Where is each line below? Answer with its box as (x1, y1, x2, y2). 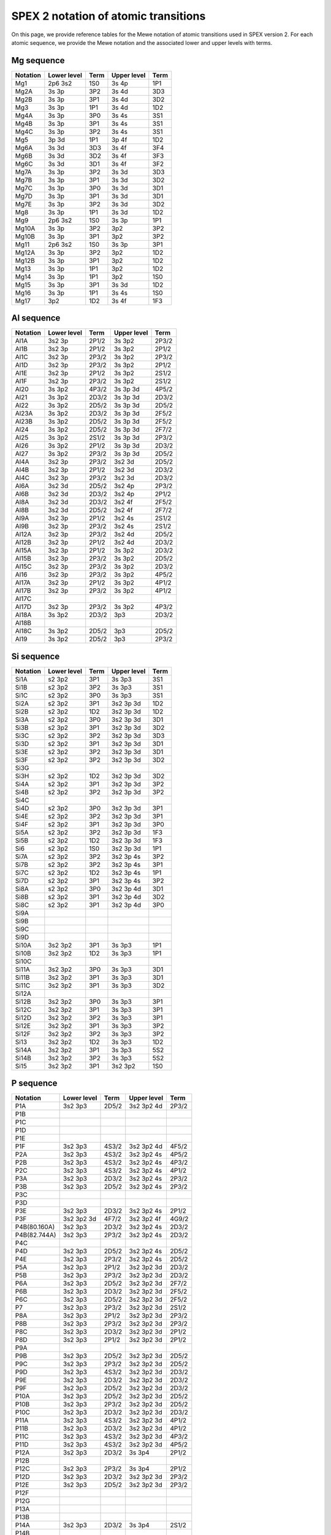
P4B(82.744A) (15, 1231, 56, 1240)
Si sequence (11, 651, 60, 661)
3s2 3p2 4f (129, 1214, 161, 1223)
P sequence (11, 1078, 58, 1089)
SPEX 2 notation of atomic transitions (11, 9, 206, 23)
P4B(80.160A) (15, 1222, 55, 1231)
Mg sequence (11, 55, 65, 66)
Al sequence (11, 313, 61, 324)
